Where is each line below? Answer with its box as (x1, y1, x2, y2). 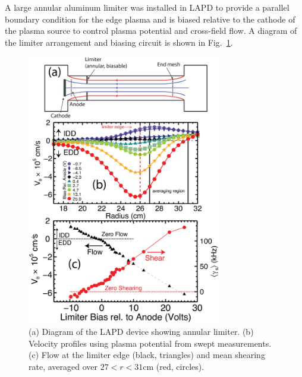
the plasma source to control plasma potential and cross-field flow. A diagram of (5, 24, 297, 37)
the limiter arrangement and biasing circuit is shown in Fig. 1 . (5, 36, 233, 48)
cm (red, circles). (143, 360, 205, 372)
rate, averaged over (29, 360, 97, 372)
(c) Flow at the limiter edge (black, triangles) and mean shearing (29, 349, 265, 361)
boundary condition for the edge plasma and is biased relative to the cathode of (5, 12, 295, 25)
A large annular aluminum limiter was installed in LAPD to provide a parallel (5, 1, 290, 13)
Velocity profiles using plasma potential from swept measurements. (29, 337, 272, 349)
